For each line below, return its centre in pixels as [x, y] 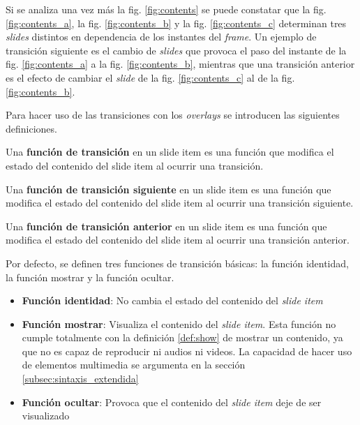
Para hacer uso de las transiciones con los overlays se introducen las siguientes [173, 115]
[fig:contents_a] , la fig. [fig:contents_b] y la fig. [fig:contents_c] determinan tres [176, 23]
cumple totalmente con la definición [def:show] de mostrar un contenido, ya [182, 337]
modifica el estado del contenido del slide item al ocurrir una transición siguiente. [180, 203]
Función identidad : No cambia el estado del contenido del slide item [172, 300]
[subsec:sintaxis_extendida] [80, 379]
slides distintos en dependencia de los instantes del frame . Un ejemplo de [161, 37]
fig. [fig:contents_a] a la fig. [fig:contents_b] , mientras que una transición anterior [180, 64]
